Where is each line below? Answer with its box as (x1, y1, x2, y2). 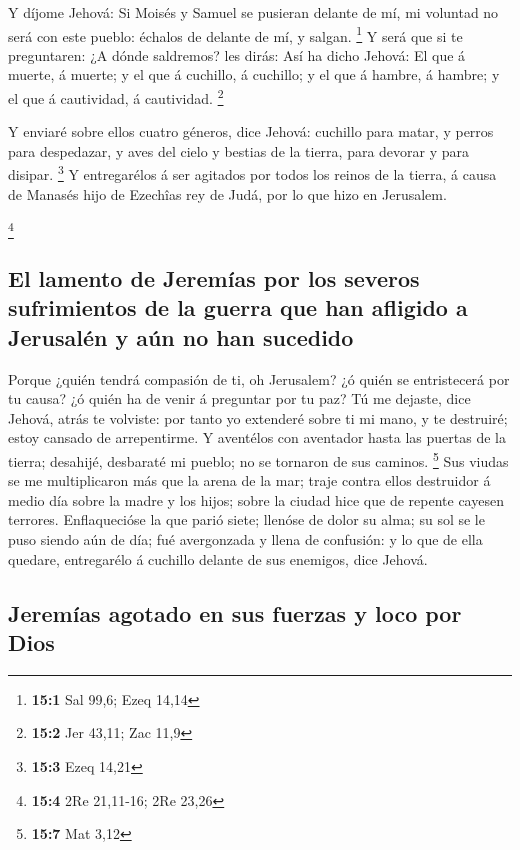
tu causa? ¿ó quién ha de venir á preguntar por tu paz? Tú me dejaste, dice (8, 388, 471, 409)
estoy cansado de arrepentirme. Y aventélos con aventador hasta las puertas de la (8, 427, 506, 448)
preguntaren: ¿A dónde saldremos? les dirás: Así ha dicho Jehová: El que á (8, 44, 466, 65)
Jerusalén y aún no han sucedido (8, 321, 354, 352)
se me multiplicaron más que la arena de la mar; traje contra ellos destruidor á (8, 470, 491, 491)
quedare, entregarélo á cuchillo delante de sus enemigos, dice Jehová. (8, 548, 428, 569)
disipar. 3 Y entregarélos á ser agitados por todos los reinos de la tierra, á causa (8, 161, 497, 185)
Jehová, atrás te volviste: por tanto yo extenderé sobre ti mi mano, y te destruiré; (8, 407, 508, 428)
